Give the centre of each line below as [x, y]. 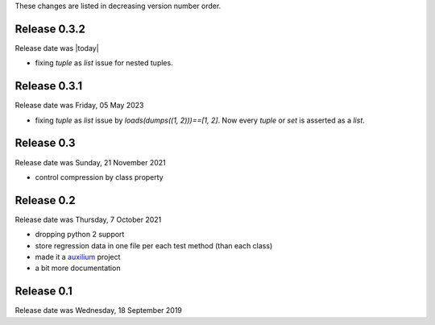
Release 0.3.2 [50, 29]
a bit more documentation [78, 268]
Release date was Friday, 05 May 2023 [79, 106]
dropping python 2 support [80, 235]
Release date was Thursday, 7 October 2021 [88, 219]
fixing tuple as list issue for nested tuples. [104, 63]
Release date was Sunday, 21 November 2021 [91, 162]
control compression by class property [99, 177]
